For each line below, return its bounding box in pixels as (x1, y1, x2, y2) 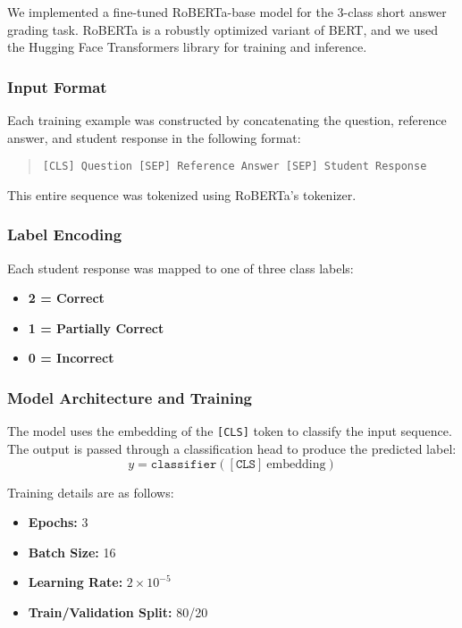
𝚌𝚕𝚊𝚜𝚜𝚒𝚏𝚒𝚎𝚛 (150, 457, 217, 471)
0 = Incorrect (28, 348, 114, 367)
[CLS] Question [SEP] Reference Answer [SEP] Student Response (42, 160, 427, 173)
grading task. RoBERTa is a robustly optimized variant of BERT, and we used (7, 20, 439, 38)
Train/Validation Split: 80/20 (28, 602, 208, 621)
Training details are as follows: (7, 482, 174, 501)
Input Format (7, 75, 107, 97)
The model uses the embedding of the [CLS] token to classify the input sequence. (7, 422, 452, 440)
